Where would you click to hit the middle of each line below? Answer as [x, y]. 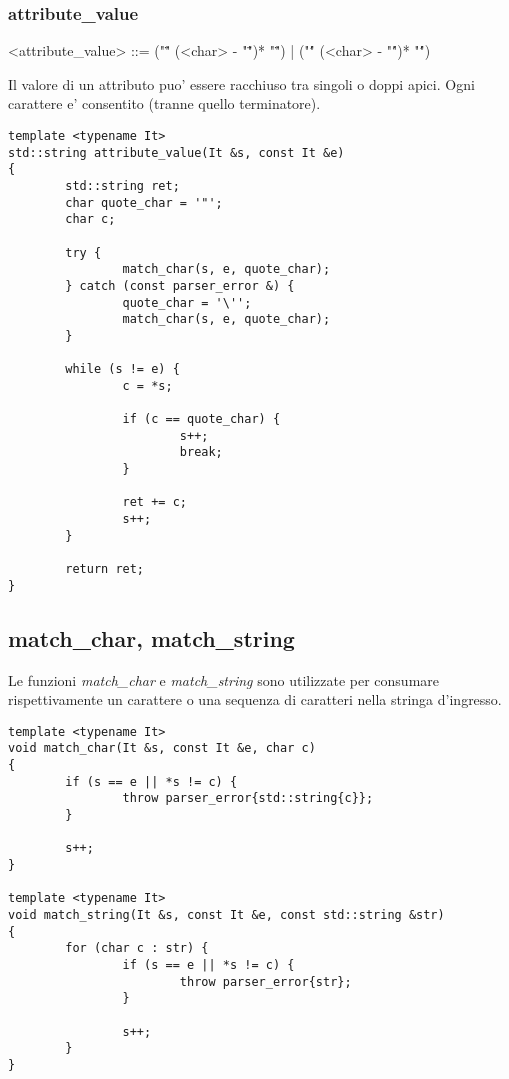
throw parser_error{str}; [265, 981]
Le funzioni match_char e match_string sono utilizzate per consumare [224, 679]
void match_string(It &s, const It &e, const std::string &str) [226, 914]
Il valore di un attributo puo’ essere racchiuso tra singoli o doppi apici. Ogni [241, 83]
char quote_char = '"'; [144, 202]
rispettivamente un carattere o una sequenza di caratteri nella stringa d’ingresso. [255, 699]
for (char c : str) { [137, 948]
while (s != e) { [122, 369]
